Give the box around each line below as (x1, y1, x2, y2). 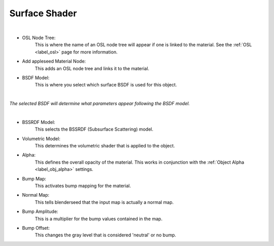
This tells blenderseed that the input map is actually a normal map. (35, 199, 174, 205)
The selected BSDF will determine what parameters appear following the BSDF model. (9, 101, 190, 107)
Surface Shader (9, 8, 77, 19)
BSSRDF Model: (22, 119, 55, 125)
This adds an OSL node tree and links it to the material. (35, 65, 150, 71)
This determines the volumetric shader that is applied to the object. (35, 143, 175, 149)
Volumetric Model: (22, 135, 60, 142)
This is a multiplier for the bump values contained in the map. (35, 216, 162, 222)
